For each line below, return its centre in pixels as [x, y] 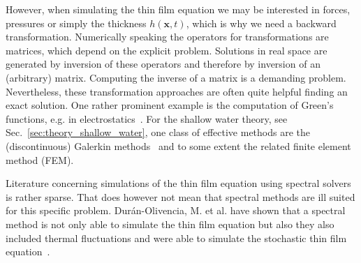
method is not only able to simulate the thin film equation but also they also [170, 224]
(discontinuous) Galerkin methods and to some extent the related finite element [178, 145]
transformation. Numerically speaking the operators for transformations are [167, 37]
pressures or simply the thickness [76, 23]
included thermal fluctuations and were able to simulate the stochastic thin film [176, 238]
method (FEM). [40, 159]
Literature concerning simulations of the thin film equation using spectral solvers [178, 183]
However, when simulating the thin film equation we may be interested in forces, [178, 9]
